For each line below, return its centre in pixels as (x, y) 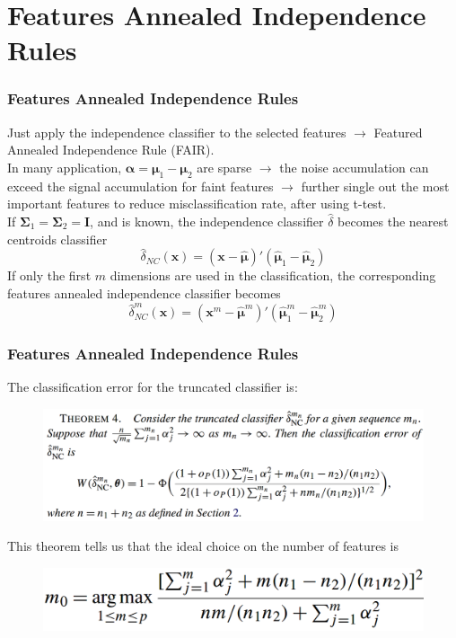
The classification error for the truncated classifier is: (153, 387)
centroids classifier (57, 239)
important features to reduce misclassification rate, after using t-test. (197, 204)
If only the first (49, 275)
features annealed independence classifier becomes (144, 292)
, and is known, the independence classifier (207, 221)
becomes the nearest (393, 221)
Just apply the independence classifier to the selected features (177, 132)
